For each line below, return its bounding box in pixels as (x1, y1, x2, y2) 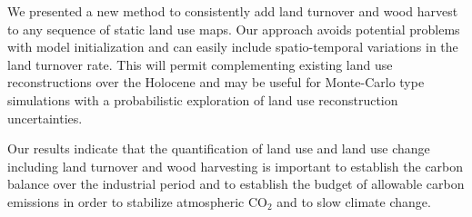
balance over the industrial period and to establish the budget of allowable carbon (7, 174, 465, 193)
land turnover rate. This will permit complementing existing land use (7, 54, 393, 74)
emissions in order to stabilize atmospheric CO (7, 192, 267, 211)
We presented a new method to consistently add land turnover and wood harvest (7, 2, 458, 20)
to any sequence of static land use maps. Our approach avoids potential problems (7, 19, 460, 38)
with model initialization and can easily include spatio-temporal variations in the (7, 37, 458, 56)
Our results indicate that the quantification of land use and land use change (7, 139, 430, 158)
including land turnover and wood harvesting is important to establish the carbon (7, 156, 464, 175)
